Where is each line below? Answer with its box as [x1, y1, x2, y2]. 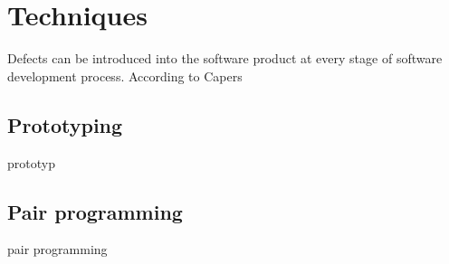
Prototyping [7, 110, 123, 138]
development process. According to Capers [7, 66, 243, 85]
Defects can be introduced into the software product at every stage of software [7, 49, 443, 68]
